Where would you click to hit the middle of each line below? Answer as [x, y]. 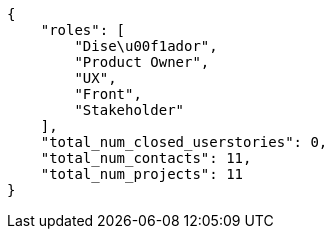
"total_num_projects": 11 [142, 174]
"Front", [108, 94]
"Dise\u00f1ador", [146, 46]
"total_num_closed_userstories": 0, [184, 142]
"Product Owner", [142, 62]
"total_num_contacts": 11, [146, 158]
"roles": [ [83, 30]
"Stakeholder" [129, 110]
